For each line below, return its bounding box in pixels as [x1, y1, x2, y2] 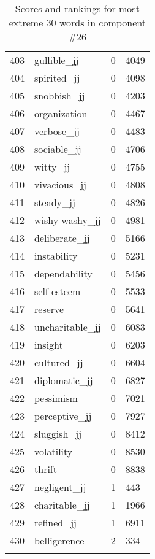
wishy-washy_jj [34, 213, 101, 227]
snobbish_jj [34, 88, 85, 102]
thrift [34, 462, 57, 476]
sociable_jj [34, 142, 81, 156]
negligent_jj [34, 480, 86, 494]
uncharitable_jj [34, 320, 101, 334]
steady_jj [34, 195, 75, 209]
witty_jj [34, 160, 70, 174]
